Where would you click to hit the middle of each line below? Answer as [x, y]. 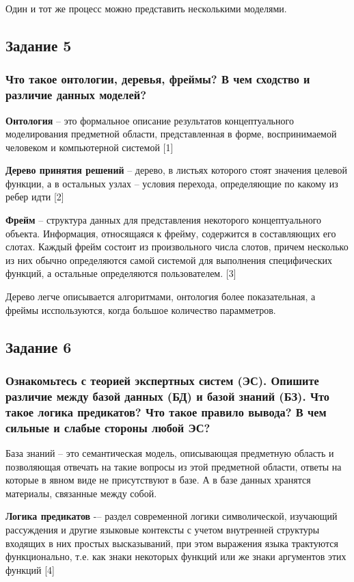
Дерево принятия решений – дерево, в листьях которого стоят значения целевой [176, 170]
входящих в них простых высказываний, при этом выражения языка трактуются [172, 543]
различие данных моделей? [76, 95]
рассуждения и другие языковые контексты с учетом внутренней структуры [163, 529]
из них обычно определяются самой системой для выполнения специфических [169, 260]
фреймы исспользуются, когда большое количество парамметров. [141, 309]
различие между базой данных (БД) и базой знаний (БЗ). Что [167, 396]
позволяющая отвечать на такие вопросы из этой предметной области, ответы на [174, 466]
